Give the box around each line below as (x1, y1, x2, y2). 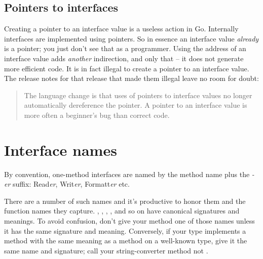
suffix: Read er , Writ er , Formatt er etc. (13, 179, 130, 189)
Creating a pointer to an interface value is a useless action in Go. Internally (4, 23, 239, 34)
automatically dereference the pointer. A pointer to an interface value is (24, 100, 247, 110)
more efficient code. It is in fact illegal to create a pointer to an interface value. (4, 63, 249, 73)
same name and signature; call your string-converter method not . (4, 245, 208, 255)
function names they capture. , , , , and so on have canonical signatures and (4, 205, 240, 216)
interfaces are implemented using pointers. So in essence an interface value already (4, 33, 259, 44)
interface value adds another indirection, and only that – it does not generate (4, 53, 244, 63)
